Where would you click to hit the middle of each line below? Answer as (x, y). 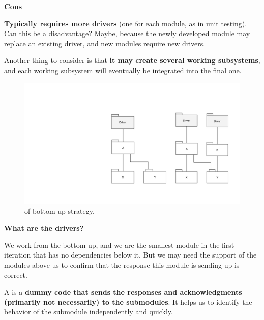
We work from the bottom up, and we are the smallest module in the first (119, 245)
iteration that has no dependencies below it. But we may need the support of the (130, 255)
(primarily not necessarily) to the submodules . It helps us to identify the (128, 301)
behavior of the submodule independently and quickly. (89, 312)
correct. (16, 275)
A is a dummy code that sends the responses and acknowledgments (123, 292)
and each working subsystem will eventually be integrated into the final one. (123, 70)
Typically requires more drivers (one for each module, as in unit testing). (126, 23)
